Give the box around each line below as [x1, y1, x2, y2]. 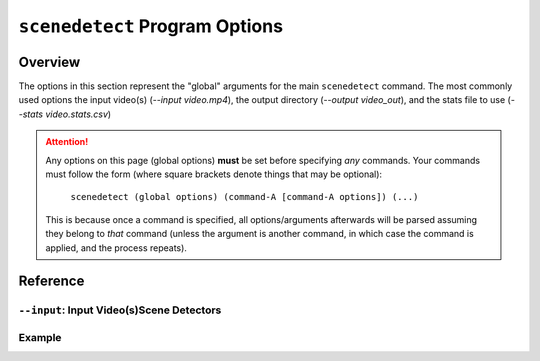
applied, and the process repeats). [45, 241, 187, 254]
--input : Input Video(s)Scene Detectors [18, 303, 222, 317]
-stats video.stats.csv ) [18, 108, 112, 120]
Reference [18, 273, 85, 290]
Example [18, 330, 62, 344]
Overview [18, 53, 81, 70]
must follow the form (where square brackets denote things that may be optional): [45, 168, 383, 180]
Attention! [45, 136, 89, 148]
